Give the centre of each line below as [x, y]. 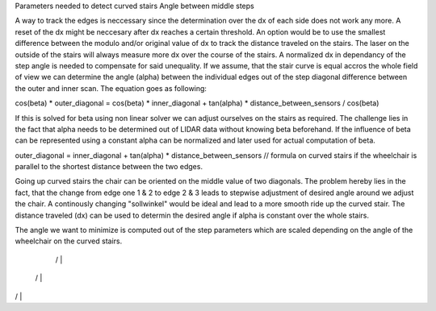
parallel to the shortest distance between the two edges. [109, 167]
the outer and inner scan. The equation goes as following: [111, 88]
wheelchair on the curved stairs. [69, 241]
